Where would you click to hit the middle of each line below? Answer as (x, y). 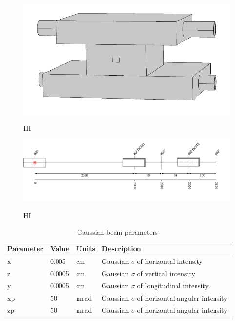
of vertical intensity (166, 273)
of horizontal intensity (170, 261)
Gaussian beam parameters (117, 231)
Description (121, 249)
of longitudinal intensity (173, 285)
